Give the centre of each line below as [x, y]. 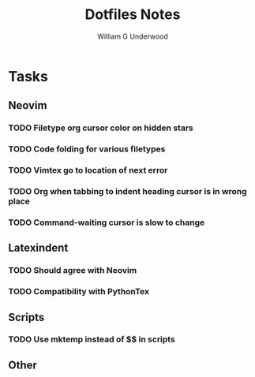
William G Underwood [133, 36]
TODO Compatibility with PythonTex [79, 292]
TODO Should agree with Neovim [73, 271]
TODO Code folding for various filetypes [87, 149]
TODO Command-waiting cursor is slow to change [107, 222]
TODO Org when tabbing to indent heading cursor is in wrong [127, 192]
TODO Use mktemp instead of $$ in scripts [92, 339]
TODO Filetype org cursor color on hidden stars [101, 128]
